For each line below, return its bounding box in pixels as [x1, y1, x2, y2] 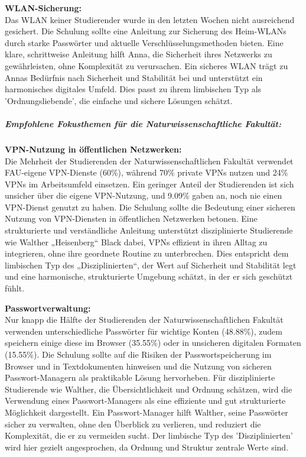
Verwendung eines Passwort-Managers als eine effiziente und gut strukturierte [5, 394, 286, 407]
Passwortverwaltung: [5, 302, 91, 314]
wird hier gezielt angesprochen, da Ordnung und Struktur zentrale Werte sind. [5, 440, 289, 453]
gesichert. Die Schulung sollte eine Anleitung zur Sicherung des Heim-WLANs [5, 25, 287, 37]
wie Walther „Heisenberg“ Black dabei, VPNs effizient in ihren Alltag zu [5, 235, 268, 248]
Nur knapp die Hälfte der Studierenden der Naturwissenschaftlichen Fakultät [5, 313, 284, 326]
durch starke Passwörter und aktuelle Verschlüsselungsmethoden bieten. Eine [5, 36, 284, 48]
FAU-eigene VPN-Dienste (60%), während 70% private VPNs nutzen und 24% [5, 166, 288, 179]
